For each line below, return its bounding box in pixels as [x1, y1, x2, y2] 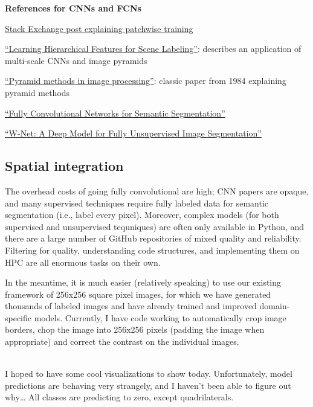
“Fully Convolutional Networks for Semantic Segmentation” [5, 106, 225, 119]
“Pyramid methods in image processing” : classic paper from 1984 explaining [5, 74, 286, 87]
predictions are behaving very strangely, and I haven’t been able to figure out [5, 379, 291, 391]
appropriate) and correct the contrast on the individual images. [5, 335, 239, 348]
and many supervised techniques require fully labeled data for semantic [5, 196, 269, 209]
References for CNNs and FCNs [5, 2, 141, 14]
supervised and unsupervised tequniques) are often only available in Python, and [5, 220, 305, 232]
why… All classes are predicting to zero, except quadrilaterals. [5, 391, 234, 403]
